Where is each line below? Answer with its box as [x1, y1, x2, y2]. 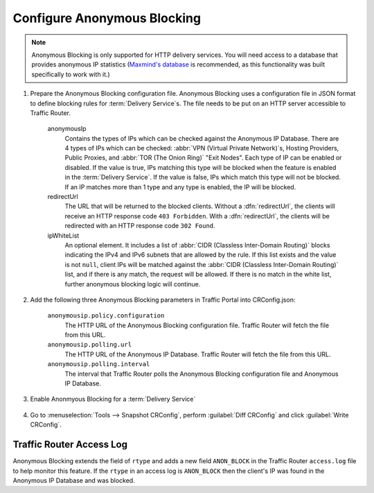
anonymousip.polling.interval [47, 361, 150, 368]
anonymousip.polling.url [47, 340, 132, 349]
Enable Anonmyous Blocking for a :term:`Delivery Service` [30, 395, 196, 404]
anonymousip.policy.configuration [47, 312, 165, 320]
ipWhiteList [47, 231, 80, 239]
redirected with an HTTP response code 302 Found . [64, 222, 215, 230]
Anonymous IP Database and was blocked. [12, 476, 135, 485]
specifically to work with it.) [31, 70, 110, 78]
